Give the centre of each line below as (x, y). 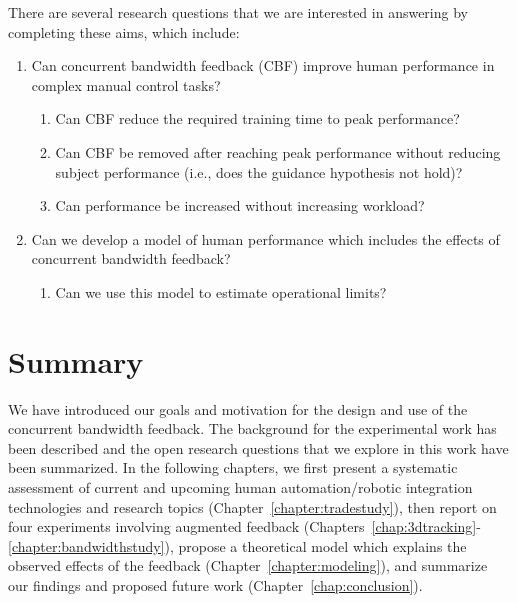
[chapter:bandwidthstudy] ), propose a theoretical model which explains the (237, 545)
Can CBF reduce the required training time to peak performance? (257, 118)
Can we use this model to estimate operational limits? (221, 291)
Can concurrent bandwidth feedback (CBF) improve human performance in (263, 65)
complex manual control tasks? (126, 84)
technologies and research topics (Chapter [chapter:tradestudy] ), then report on (252, 506)
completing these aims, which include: (124, 31)
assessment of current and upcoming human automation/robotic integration (240, 487)
